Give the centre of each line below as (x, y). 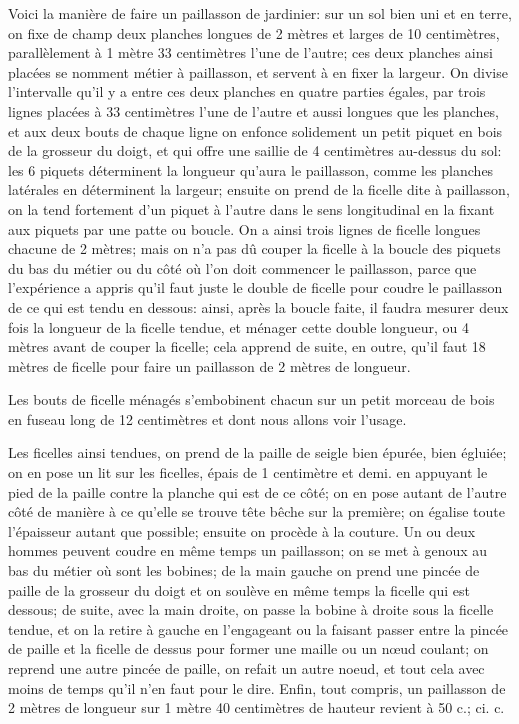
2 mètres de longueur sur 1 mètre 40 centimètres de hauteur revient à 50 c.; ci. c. (256, 707)
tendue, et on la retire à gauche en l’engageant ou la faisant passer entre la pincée (258, 628)
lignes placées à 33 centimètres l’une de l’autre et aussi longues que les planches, (254, 110)
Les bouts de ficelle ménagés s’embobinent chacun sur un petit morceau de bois (251, 399)
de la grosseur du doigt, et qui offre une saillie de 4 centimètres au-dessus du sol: (255, 150)
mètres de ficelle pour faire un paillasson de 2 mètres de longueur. (209, 365)
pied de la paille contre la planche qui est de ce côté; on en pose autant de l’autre (257, 491)
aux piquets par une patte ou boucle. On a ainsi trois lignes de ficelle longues (244, 228)
